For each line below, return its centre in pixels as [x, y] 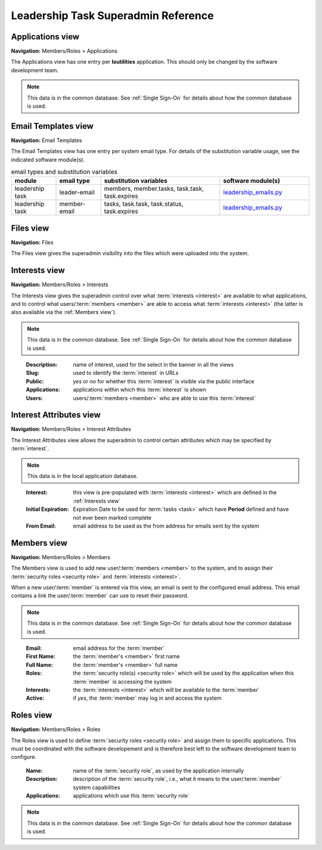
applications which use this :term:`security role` [131, 796]
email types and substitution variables [64, 172]
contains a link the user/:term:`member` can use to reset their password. [100, 595]
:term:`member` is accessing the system [123, 681]
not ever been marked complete [112, 517]
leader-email [77, 193]
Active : [35, 698]
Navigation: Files [32, 242]
